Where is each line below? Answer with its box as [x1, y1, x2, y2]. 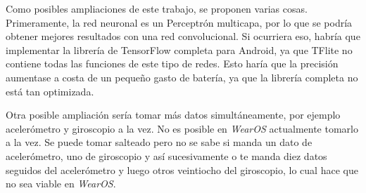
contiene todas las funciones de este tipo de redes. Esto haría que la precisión [6, 56, 339, 71]
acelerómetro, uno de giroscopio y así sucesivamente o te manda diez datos [6, 148, 327, 163]
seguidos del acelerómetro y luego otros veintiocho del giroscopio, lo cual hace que [6, 162, 358, 177]
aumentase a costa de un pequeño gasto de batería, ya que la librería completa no [6, 69, 358, 84]
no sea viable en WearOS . [6, 176, 116, 191]
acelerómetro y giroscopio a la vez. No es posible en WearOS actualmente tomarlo [6, 121, 358, 135]
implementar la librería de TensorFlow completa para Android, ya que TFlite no [6, 42, 353, 57]
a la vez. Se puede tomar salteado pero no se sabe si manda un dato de [6, 135, 313, 149]
